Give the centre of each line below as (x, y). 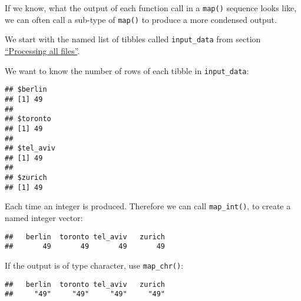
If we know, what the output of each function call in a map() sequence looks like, (151, 8)
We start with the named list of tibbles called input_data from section (133, 39)
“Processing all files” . (42, 50)
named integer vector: (44, 218)
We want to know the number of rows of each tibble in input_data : (127, 70)
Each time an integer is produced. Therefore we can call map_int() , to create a (148, 206)
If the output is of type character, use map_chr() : (94, 265)
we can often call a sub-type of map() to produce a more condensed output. (141, 19)
